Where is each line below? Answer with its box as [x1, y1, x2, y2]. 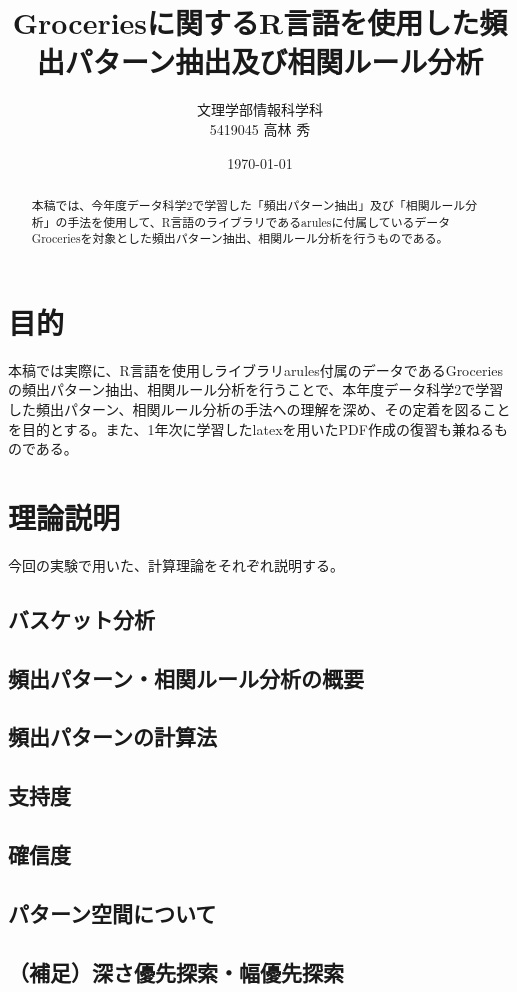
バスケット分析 [8, 603, 155, 634]
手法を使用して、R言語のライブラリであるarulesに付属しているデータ [67, 213, 451, 230]
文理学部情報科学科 [197, 99, 323, 120]
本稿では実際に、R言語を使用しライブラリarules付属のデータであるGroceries [8, 359, 504, 380]
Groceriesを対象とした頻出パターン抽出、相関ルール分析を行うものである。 [31, 230, 449, 247]
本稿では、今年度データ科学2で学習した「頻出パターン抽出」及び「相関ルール [31, 196, 466, 213]
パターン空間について [8, 897, 217, 928]
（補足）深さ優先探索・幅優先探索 [8, 956, 344, 987]
